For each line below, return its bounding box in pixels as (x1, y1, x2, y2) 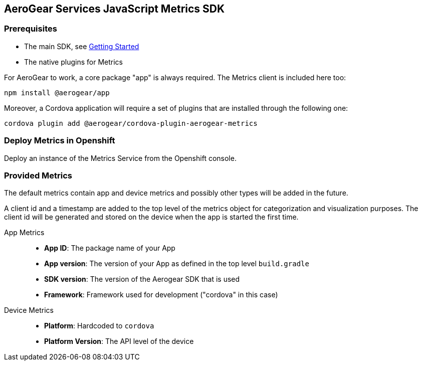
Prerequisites (4, 24, 57, 34)
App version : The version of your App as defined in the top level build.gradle (44, 259, 309, 268)
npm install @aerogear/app (4, 88, 110, 97)
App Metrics (4, 228, 45, 237)
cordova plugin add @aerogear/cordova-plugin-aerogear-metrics (4, 119, 258, 127)
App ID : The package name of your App (44, 244, 175, 253)
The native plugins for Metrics (24, 57, 123, 66)
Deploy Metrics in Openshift (4, 135, 115, 146)
